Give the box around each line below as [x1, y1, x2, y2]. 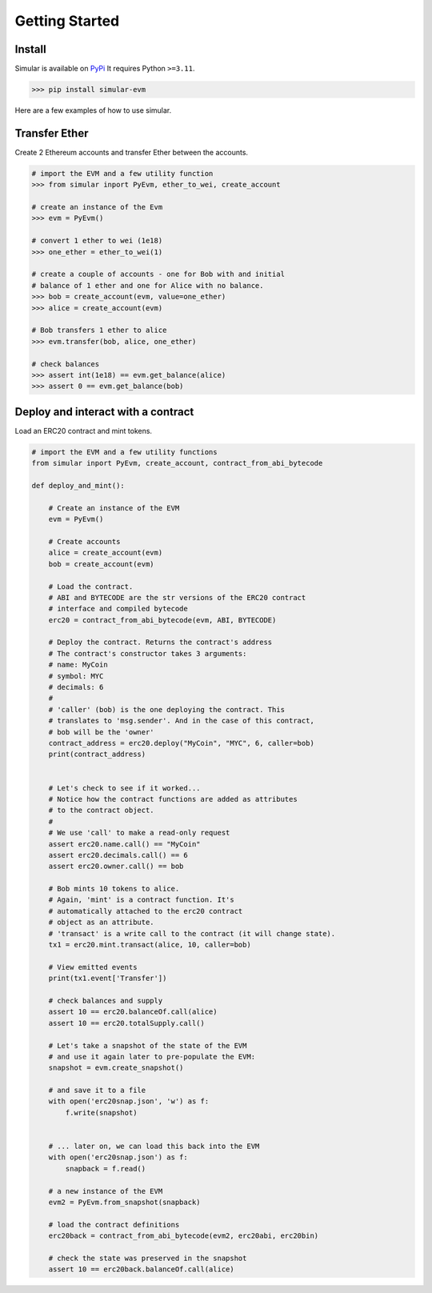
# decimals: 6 [48, 683, 104, 692]
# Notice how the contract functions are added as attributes [48, 795, 298, 803]
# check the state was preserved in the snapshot [48, 1253, 247, 1263]
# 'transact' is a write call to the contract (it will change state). [48, 929, 336, 938]
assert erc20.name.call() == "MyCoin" [48, 839, 201, 848]
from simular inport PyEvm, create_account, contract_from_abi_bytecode [31, 458, 323, 468]
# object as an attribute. [48, 918, 155, 927]
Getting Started [14, 12, 120, 30]
